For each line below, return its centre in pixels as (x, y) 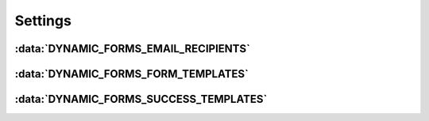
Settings (43, 21)
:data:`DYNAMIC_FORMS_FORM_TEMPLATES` (132, 74)
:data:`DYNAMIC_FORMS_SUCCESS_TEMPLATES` (141, 99)
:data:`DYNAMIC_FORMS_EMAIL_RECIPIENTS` (132, 49)
